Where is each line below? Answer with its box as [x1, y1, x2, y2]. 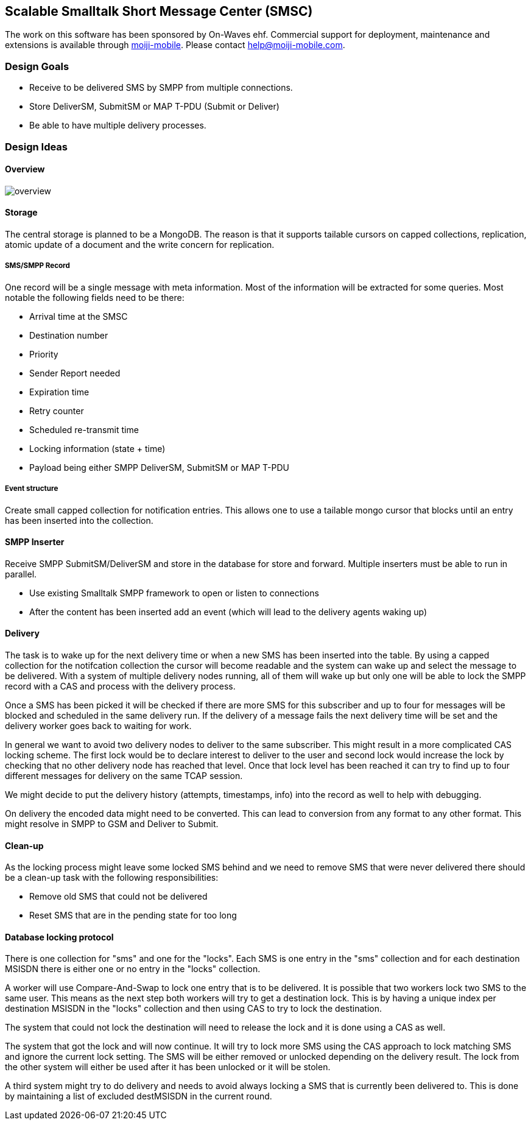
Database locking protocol [5, 931, 114, 942]
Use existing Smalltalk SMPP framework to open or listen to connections [29, 587, 319, 598]
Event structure [5, 484, 58, 493]
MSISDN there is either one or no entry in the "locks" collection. [5, 964, 261, 975]
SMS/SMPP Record [5, 261, 70, 270]
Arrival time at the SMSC [29, 311, 128, 322]
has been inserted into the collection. [5, 515, 153, 526]
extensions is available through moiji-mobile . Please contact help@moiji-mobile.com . [5, 40, 345, 51]
